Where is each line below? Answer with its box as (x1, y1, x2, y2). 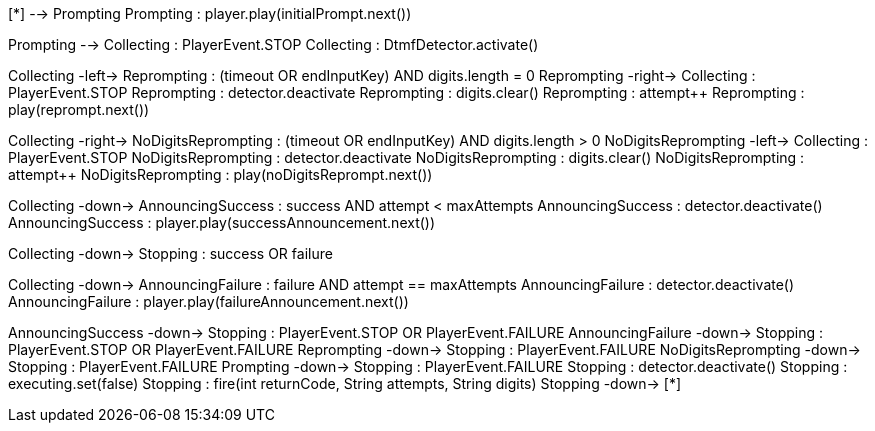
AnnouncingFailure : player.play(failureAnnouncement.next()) (8, 293, 409, 310)
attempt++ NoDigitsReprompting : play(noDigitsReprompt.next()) (8, 166, 433, 183)
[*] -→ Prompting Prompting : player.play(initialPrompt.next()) (8, 5, 412, 22)
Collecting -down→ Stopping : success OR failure (8, 245, 333, 262)
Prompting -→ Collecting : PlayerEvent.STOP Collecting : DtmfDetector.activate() (8, 36, 539, 53)
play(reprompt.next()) (8, 101, 150, 118)
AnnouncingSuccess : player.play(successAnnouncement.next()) (8, 214, 436, 231)
